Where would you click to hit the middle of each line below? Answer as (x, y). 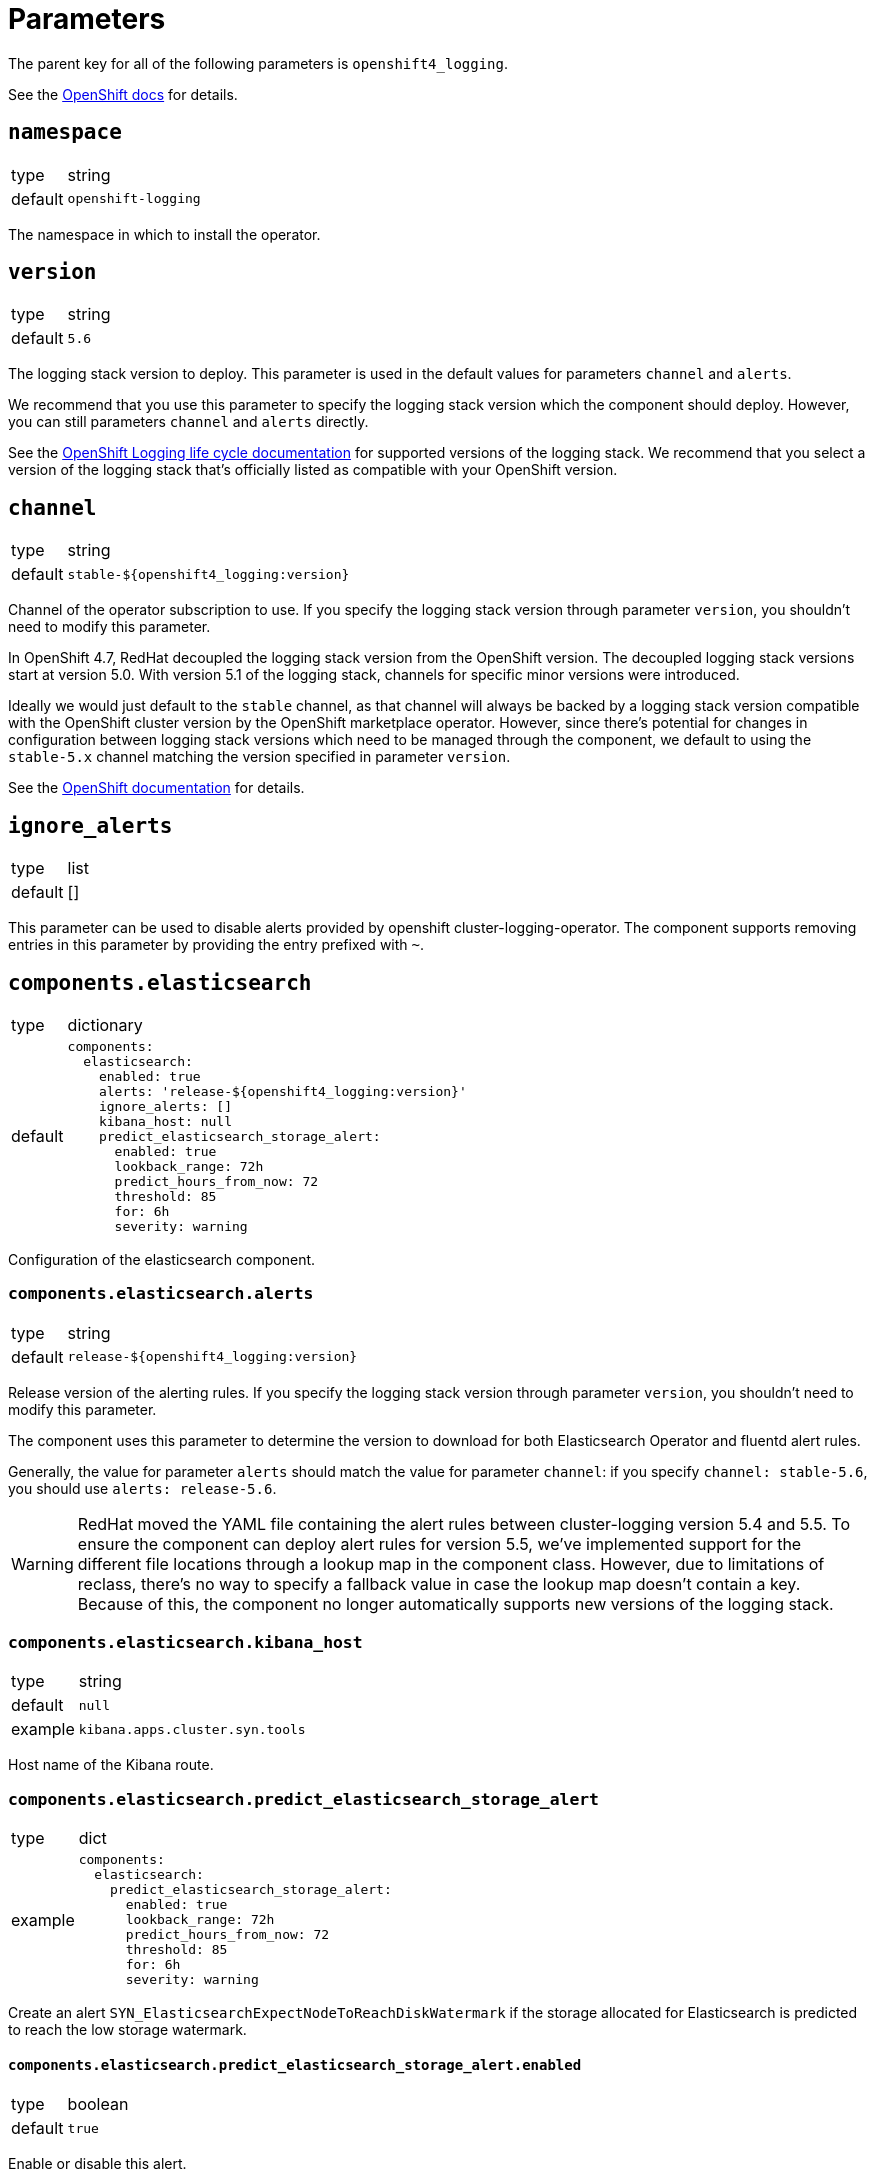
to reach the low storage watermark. (127, 2030)
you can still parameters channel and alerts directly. (188, 422)
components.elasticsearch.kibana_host (185, 1643)
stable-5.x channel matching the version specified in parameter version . (259, 757)
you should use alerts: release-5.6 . (142, 1488)
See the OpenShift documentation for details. (156, 788)
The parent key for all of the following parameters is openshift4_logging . (258, 63)
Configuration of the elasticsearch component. (162, 1259)
